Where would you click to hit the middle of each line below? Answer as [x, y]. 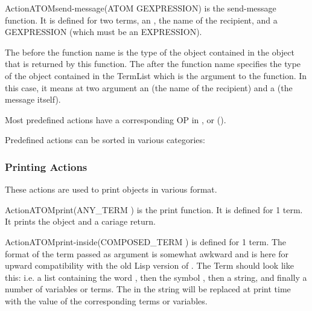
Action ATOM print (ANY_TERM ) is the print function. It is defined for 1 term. [154, 209]
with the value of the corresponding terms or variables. [106, 300]
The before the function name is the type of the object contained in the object [150, 52]
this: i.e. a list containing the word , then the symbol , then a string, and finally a [156, 277]
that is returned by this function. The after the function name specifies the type [153, 64]
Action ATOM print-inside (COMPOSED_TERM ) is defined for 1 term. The [146, 241]
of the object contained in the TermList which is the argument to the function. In [156, 75]
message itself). [33, 99]
